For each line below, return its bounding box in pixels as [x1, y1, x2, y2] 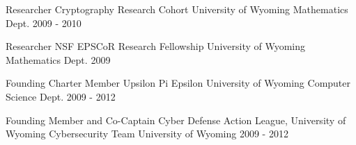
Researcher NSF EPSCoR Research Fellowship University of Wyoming [6, 39, 306, 53]
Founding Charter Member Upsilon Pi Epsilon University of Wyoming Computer [6, 76, 351, 90]
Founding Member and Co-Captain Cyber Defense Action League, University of [6, 112, 346, 127]
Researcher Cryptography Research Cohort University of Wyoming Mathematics [6, 2, 348, 16]
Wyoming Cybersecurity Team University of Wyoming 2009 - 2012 [6, 126, 288, 141]
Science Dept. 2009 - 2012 [6, 89, 116, 103]
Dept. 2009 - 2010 [6, 15, 82, 30]
